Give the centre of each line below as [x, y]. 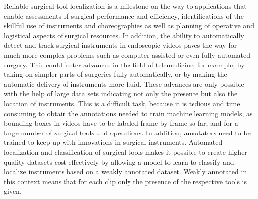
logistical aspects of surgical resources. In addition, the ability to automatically [124, 35]
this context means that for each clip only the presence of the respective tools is [125, 181]
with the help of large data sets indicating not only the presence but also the [121, 94]
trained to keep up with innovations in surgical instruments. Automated [113, 142]
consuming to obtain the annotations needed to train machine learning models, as [128, 113]
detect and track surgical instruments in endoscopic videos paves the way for [121, 45]
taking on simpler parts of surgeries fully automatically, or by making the [116, 74]
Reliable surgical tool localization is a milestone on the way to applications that [125, 6]
